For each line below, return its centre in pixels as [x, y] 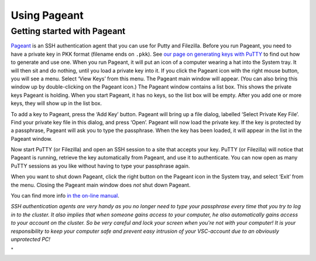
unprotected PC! [31, 239]
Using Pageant [47, 15]
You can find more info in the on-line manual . [65, 196]
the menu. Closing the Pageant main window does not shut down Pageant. [101, 185]
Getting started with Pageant [68, 31]
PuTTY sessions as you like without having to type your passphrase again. [100, 166]
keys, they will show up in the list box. [56, 103]
